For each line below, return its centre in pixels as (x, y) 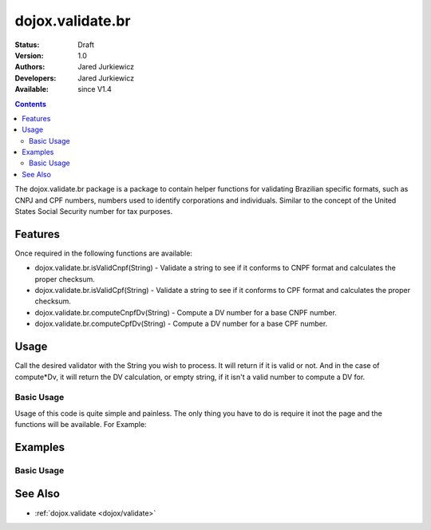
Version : (29, 55)
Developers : (36, 78)
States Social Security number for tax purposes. (94, 212)
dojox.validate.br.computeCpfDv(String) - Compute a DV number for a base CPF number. (181, 324)
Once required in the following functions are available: (104, 253)
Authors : (30, 67)
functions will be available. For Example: (81, 425)
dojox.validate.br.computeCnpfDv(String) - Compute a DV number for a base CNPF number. (186, 312)
